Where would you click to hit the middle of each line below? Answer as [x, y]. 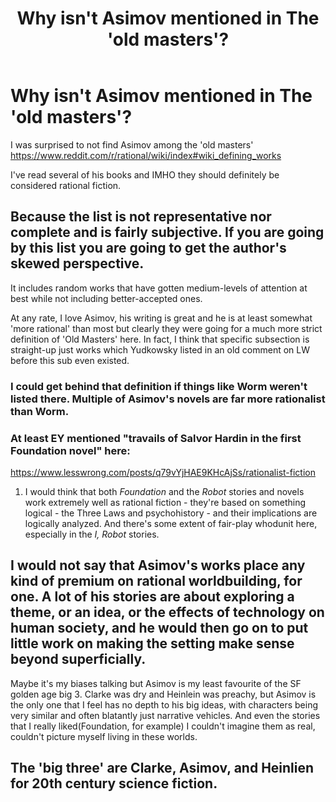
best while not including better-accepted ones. [106, 298]
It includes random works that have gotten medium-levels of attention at [159, 288]
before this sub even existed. [70, 360]
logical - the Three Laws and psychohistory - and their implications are [171, 513]
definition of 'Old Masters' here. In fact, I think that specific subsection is [160, 339]
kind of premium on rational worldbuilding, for [156, 581]
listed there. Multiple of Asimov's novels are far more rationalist [168, 399]
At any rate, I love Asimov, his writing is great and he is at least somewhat [161, 318]
